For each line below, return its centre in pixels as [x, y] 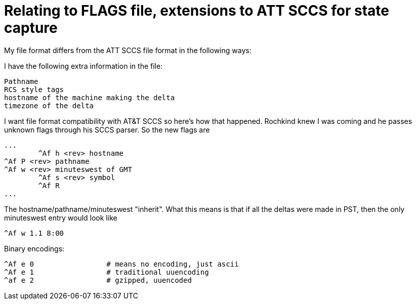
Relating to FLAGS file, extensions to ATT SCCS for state [197, 11]
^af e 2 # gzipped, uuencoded [98, 280]
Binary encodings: [34, 248]
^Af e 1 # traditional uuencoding [107, 272]
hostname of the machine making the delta [90, 97]
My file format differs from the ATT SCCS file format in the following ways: [128, 50]
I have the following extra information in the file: [84, 66]
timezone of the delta [49, 105]
